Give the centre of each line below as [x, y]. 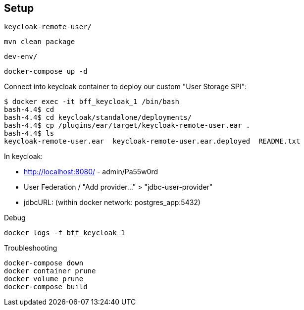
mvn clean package [40, 42]
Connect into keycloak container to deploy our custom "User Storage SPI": [126, 87]
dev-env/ [21, 57]
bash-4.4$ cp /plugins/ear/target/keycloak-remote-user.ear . [127, 126]
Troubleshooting [31, 248]
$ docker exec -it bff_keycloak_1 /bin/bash [92, 102]
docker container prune [50, 271]
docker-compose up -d [46, 72]
